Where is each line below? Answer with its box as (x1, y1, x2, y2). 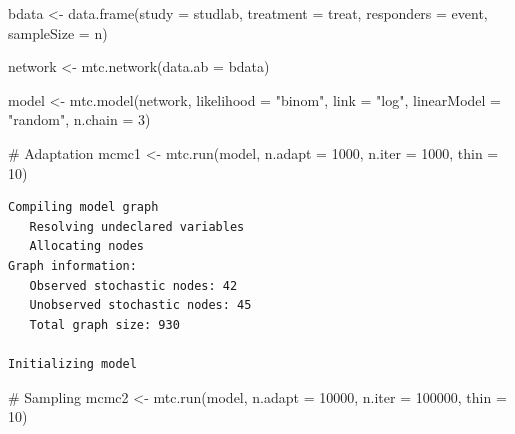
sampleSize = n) (8, 22, 108, 43)
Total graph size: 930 (29, 317, 180, 332)
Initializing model (8, 356, 137, 371)
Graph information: (8, 258, 137, 273)
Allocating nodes (29, 239, 145, 254)
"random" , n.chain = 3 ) (8, 109, 151, 130)
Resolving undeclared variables (29, 219, 245, 234)
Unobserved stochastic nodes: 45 (29, 298, 252, 313)
